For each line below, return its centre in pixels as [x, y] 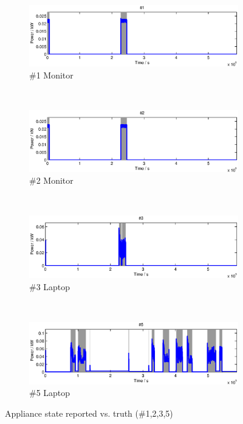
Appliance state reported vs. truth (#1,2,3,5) [89, 413]
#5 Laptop [50, 393]
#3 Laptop [50, 286]
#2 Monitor [51, 180]
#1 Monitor [51, 75]
